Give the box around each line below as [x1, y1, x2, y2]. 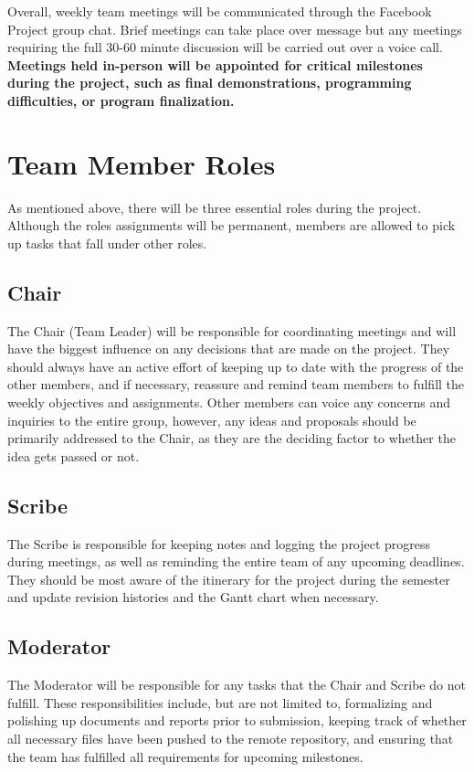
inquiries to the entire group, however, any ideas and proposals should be [7, 410, 416, 429]
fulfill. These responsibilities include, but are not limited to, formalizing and [7, 693, 433, 712]
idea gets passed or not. [7, 446, 140, 465]
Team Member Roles [7, 144, 276, 182]
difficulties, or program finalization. [7, 90, 235, 110]
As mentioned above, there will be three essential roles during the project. [7, 197, 422, 217]
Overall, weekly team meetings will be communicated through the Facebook [7, 2, 432, 20]
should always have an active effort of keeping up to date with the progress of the [7, 356, 464, 375]
